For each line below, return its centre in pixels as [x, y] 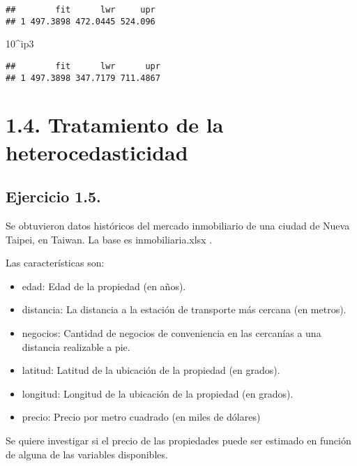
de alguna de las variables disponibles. [87, 454]
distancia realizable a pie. [76, 346]
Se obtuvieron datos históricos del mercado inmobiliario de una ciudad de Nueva [178, 225]
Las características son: [55, 263]
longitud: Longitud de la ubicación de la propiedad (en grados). [158, 393]
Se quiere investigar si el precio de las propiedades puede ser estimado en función [178, 440]
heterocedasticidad [97, 152]
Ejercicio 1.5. [53, 196]
